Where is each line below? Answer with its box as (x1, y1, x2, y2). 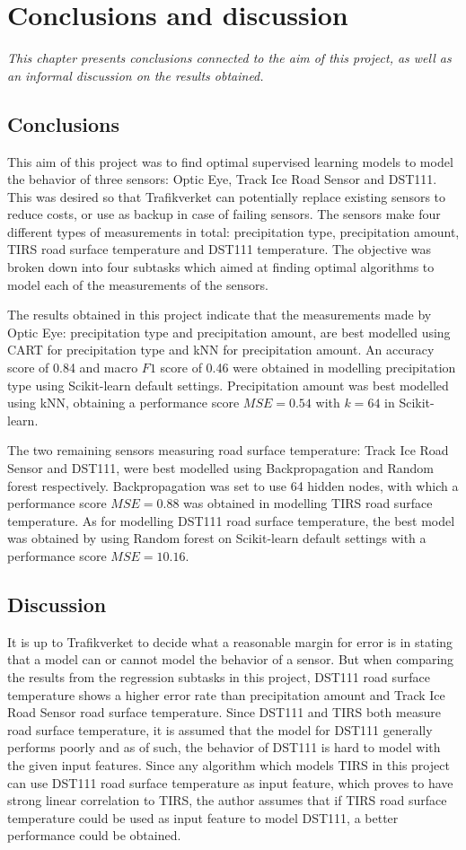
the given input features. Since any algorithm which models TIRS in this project (7, 755, 450, 774)
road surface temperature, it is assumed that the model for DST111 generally (7, 720, 433, 739)
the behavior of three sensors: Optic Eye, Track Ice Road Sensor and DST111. (7, 170, 437, 188)
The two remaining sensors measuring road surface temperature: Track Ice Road (7, 441, 449, 460)
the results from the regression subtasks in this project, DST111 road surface (7, 667, 430, 686)
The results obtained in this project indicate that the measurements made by (7, 305, 432, 324)
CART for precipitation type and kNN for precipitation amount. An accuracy (7, 340, 435, 359)
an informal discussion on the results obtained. (7, 66, 264, 84)
